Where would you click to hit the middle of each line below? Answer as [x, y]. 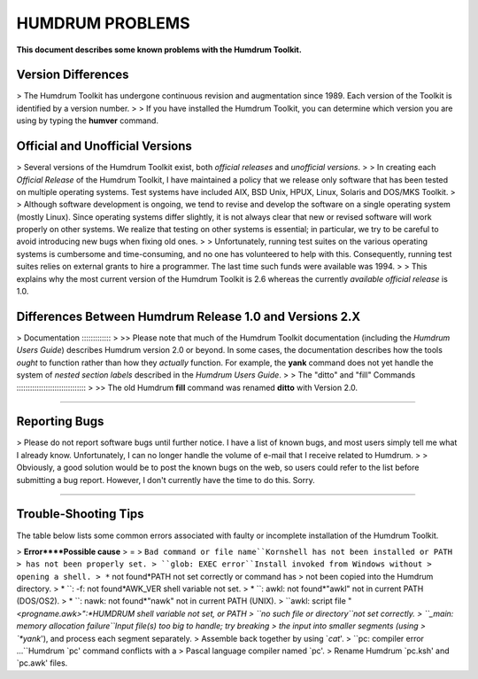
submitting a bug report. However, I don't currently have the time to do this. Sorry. [166, 480]
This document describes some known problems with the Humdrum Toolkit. [159, 50]
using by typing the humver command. [88, 121]
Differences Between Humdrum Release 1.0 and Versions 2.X [189, 316]
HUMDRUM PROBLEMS [103, 23]
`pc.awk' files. [42, 663]
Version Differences [73, 75]
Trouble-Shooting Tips [81, 514]
